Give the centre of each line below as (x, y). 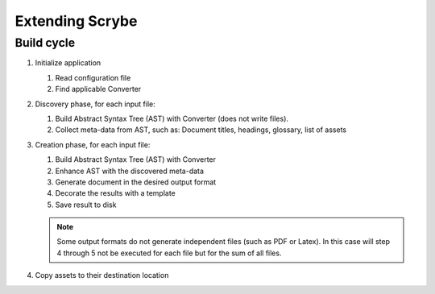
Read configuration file (93, 77)
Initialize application (68, 63)
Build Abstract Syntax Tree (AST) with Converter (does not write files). (172, 118)
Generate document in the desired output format (136, 182)
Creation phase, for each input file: (93, 144)
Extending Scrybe (76, 21)
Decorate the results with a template (116, 193)
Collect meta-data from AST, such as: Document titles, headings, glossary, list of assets (201, 130)
